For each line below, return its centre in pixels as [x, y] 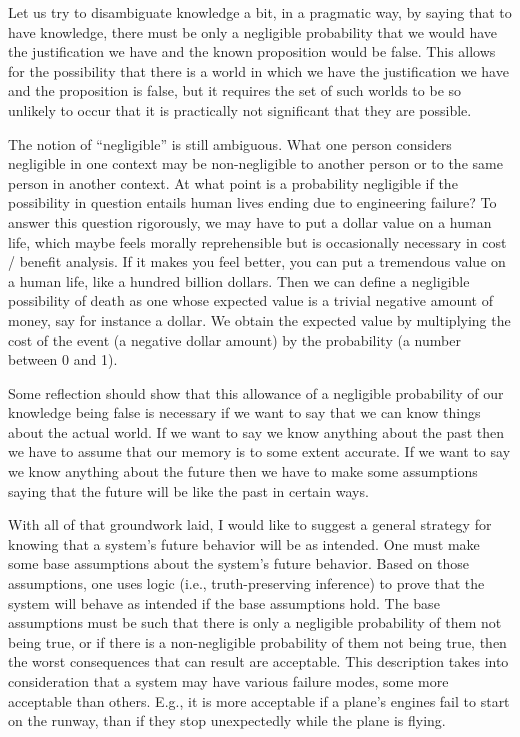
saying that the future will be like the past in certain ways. [188, 490]
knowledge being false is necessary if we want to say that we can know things [244, 412]
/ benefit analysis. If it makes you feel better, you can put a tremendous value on [257, 261]
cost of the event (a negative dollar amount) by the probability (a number [234, 339]
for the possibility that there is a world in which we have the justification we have [258, 70]
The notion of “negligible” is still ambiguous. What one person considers [230, 143]
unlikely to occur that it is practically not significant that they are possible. [240, 109]
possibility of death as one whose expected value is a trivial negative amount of [250, 300]
